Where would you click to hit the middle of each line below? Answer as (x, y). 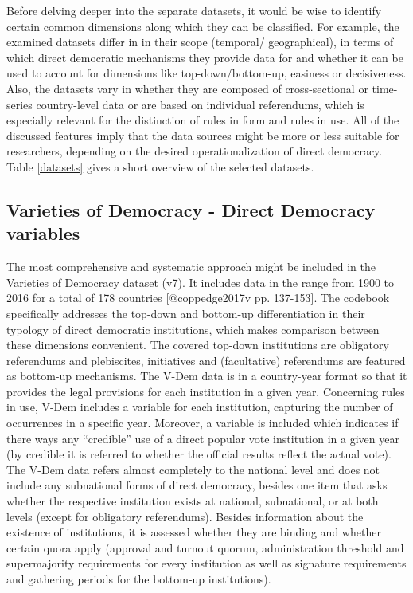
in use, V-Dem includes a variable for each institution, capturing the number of (200, 407)
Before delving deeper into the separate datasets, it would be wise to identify (194, 10)
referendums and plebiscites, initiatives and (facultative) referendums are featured (206, 360)
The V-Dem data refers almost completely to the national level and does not (193, 469)
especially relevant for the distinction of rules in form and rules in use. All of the (203, 120)
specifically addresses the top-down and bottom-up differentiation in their (186, 313)
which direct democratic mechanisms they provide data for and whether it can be (205, 57)
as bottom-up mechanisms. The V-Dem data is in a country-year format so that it (207, 376)
